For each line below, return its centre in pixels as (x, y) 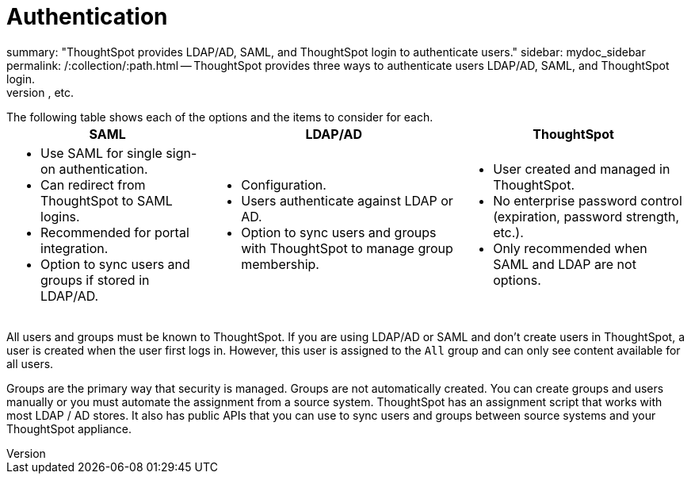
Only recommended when (570, 248)
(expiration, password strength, (586, 216)
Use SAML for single (101, 153)
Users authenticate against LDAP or (347, 200)
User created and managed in (582, 169)
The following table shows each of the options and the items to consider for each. (220, 117)
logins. (60, 216)
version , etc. (40, 92)
